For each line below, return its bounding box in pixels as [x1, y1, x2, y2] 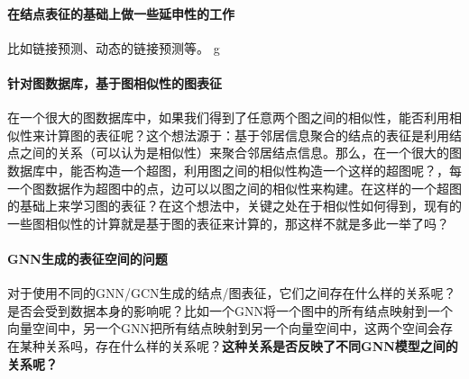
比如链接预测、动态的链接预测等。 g [7, 38, 220, 57]
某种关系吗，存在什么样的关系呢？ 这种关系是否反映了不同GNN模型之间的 [19, 336, 458, 355]
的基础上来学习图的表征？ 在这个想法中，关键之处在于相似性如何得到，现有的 [7, 196, 462, 215]
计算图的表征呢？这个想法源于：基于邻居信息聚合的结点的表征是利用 [44, 125, 449, 144]
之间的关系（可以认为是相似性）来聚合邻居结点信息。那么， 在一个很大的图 [19, 143, 462, 162]
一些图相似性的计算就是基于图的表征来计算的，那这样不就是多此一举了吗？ [7, 213, 449, 232]
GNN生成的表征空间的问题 [7, 248, 168, 267]
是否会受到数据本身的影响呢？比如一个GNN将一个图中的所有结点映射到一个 [7, 301, 453, 320]
